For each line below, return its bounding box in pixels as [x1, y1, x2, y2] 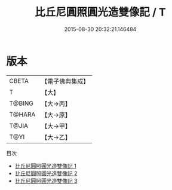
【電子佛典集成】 [41, 77, 90, 85]
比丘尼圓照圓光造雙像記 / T [35, 5, 166, 19]
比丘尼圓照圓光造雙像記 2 [14, 170, 78, 177]
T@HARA [9, 110, 36, 118]
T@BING [9, 99, 34, 108]
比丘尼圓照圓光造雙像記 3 [14, 177, 78, 184]
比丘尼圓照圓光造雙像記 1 [14, 162, 76, 169]
